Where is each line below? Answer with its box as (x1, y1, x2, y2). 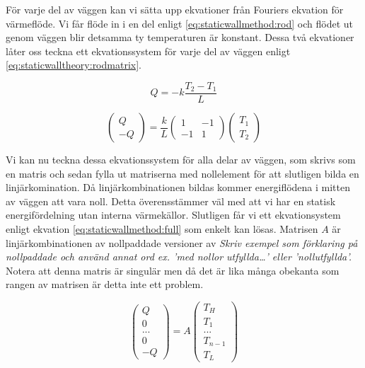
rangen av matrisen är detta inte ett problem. (6, 277, 204, 292)
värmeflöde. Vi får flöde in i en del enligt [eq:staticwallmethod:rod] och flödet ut (6, 16, 354, 30)
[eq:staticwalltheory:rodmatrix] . (6, 57, 141, 72)
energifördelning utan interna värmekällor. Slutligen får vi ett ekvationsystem (6, 207, 341, 222)
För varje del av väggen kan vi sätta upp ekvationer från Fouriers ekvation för (6, 2, 344, 16)
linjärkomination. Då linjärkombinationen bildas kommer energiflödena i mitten (6, 180, 351, 195)
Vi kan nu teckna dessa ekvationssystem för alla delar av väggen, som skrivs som (6, 152, 356, 167)
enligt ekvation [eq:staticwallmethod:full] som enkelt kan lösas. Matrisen (6, 222, 318, 236)
